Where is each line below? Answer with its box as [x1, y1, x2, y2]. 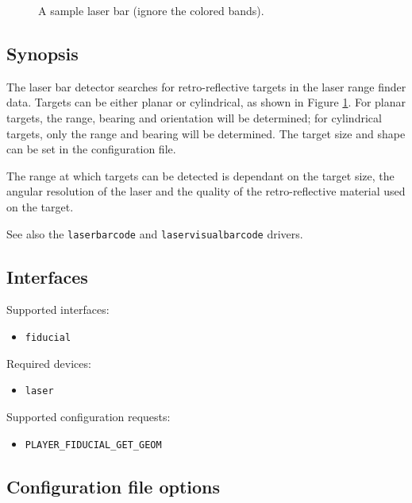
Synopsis [6, 41, 79, 65]
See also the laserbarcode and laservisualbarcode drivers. [6, 225, 303, 242]
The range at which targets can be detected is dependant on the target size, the [6, 167, 395, 184]
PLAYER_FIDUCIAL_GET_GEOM [25, 439, 162, 451]
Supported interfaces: [6, 301, 110, 318]
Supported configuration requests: [6, 408, 171, 424]
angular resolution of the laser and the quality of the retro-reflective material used [6, 183, 406, 199]
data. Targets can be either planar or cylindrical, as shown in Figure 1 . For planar [6, 94, 406, 110]
